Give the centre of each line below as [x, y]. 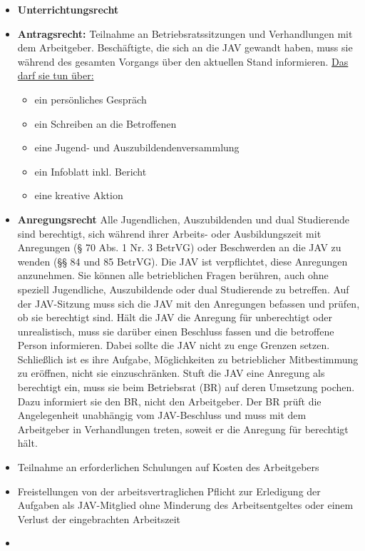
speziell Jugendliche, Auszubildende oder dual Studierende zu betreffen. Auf [183, 289]
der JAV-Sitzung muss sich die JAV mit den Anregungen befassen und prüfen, [189, 303]
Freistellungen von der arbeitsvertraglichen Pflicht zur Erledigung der [169, 491]
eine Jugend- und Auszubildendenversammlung [137, 147]
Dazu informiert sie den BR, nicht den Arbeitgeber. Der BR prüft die [169, 401]
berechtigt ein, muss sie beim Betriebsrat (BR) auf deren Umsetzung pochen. [186, 387]
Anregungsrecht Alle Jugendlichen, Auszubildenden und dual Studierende [184, 219]
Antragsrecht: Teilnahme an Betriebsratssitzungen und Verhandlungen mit [185, 33]
